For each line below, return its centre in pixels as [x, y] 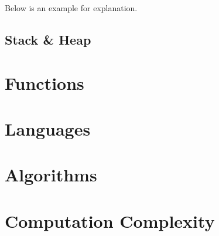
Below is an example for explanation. [71, 8]
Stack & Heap [48, 39]
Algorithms [51, 175]
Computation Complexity [110, 220]
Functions [45, 82]
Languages [48, 128]
